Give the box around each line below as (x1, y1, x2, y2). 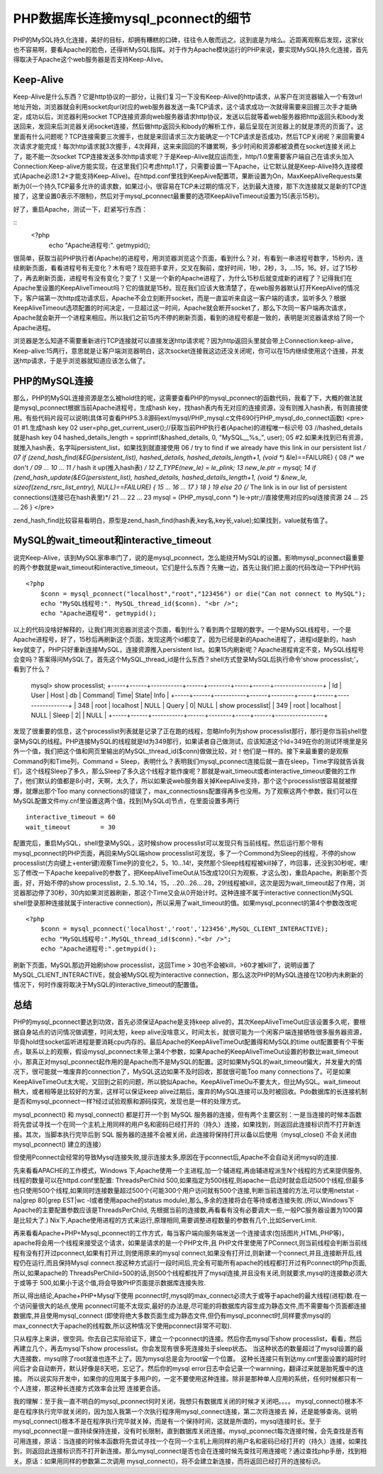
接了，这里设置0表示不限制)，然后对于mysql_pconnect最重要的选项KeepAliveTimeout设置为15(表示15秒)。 (13, 192, 324, 200)
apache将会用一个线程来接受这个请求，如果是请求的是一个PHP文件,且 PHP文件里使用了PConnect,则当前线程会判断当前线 (13, 1239, 368, 1248)
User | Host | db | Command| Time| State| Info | (30, 691, 170, 699)
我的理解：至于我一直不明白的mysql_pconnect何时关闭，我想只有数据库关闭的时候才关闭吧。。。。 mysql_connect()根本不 (13, 1397, 363, 1406)
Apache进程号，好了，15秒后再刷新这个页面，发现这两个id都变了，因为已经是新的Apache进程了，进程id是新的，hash (13, 635, 357, 644)
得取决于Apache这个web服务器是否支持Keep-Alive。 (13, 55, 167, 64)
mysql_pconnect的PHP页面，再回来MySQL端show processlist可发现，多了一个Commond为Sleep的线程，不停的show (13, 848, 356, 857)
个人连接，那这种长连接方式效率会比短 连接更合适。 (13, 1384, 165, 1392)
